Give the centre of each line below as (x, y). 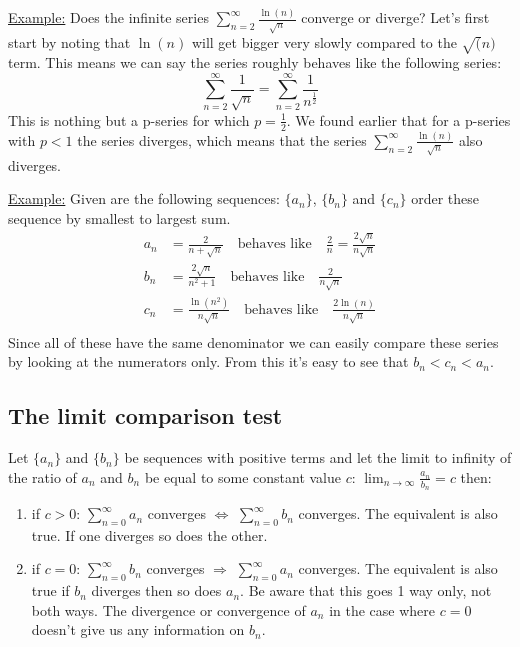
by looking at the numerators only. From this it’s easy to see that (208, 361)
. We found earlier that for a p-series (398, 119)
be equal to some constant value (243, 476)
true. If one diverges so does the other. (149, 534)
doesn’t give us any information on (138, 629)
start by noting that (69, 42)
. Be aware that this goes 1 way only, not (366, 590)
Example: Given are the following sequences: (144, 198)
